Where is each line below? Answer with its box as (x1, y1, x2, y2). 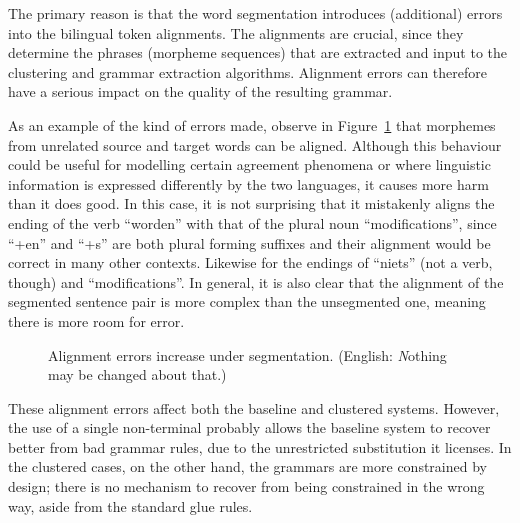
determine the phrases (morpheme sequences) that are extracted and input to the (8, 42, 508, 63)
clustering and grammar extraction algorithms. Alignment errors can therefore (8, 61, 487, 82)
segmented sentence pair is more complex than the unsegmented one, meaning (8, 291, 486, 312)
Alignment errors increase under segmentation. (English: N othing (48, 344, 447, 365)
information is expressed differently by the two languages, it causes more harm (8, 173, 489, 194)
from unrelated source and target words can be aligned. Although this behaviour (8, 134, 502, 155)
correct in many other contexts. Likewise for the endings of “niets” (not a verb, (8, 252, 493, 273)
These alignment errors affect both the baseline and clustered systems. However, (8, 397, 500, 418)
